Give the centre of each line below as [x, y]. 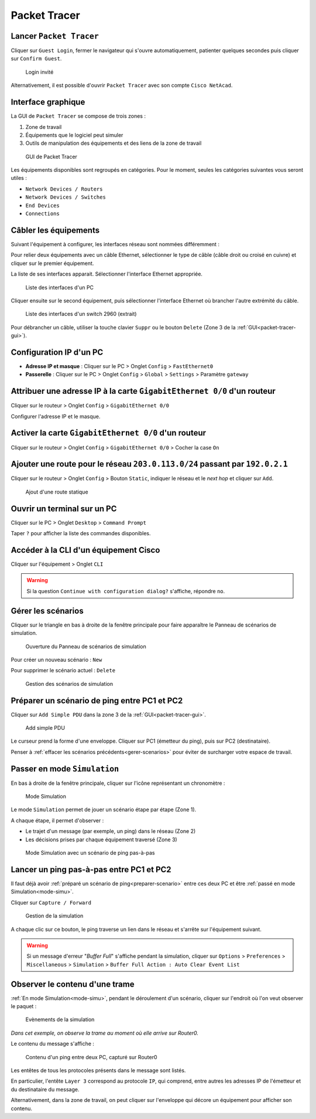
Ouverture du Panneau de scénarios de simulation [86, 646]
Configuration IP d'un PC [57, 352]
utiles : [19, 178]
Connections [42, 214]
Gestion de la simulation [54, 916]
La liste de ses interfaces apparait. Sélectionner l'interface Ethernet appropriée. [107, 274]
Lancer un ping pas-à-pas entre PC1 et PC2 [91, 870]
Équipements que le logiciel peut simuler [74, 135]
